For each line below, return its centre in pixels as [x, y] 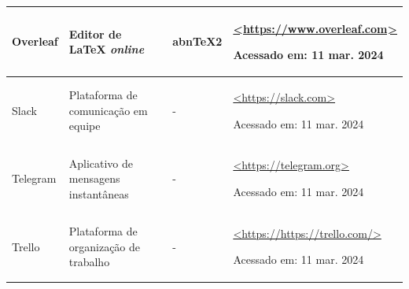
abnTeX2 [197, 41]
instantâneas [99, 193]
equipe [85, 126]
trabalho [89, 262]
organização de [105, 246]
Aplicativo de [101, 163]
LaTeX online [107, 49]
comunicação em [108, 110]
